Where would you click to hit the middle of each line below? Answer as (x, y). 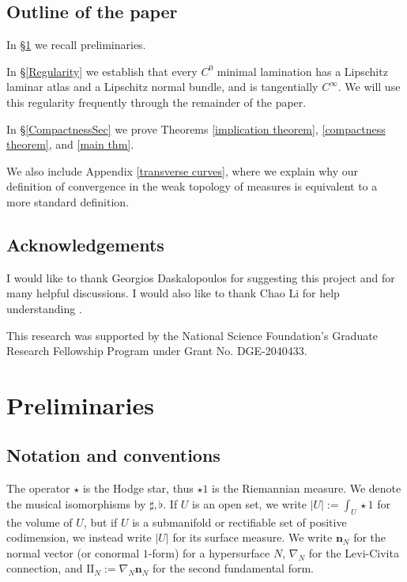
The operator (38, 488)
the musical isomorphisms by (76, 503)
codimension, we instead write (79, 537)
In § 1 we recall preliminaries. (76, 45)
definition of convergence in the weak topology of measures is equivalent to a (192, 186)
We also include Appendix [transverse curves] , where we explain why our (183, 170)
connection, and (45, 568)
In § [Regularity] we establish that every (102, 71)
